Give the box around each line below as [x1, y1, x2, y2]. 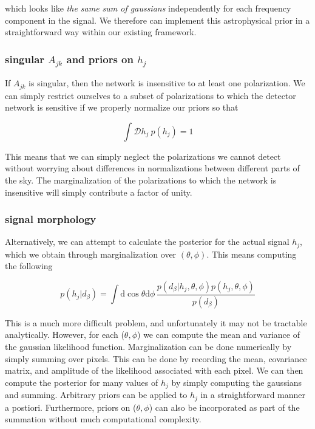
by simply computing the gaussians [171, 376, 302, 388]
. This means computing [206, 247, 297, 260]
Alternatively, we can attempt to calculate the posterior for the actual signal [5, 235, 290, 248]
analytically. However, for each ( [5, 328, 124, 341]
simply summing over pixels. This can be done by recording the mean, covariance [5, 352, 307, 365]
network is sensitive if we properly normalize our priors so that [5, 101, 239, 114]
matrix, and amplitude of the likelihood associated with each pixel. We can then [5, 364, 303, 377]
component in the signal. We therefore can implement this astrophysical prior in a [5, 13, 310, 26]
